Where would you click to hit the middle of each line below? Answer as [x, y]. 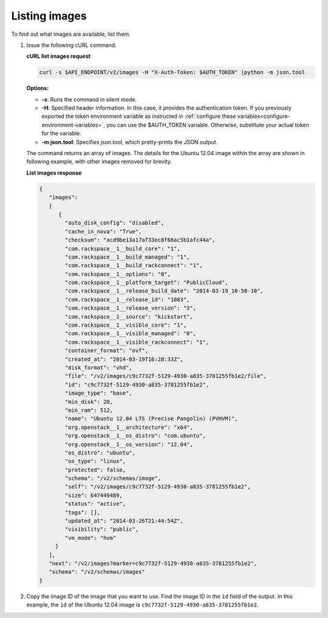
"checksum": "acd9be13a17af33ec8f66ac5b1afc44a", [140, 240]
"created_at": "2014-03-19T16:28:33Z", [124, 359]
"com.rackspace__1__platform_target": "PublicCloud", [146, 283]
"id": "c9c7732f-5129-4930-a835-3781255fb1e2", [137, 384]
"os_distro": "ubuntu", [100, 453]
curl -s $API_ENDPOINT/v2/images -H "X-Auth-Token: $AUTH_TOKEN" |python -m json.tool [172, 72]
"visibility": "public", [102, 529]
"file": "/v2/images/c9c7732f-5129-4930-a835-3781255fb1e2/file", [166, 376]
